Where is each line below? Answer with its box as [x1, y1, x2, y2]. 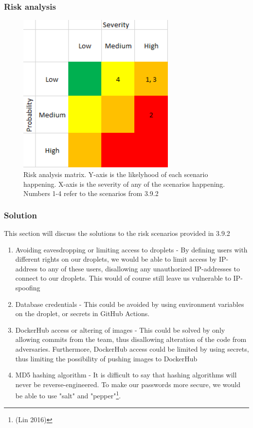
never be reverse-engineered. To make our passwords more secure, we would [15, 379, 241, 389]
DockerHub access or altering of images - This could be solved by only [15, 324, 225, 335]
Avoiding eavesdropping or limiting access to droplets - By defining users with [15, 244, 248, 254]
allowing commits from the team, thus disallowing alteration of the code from [15, 334, 247, 344]
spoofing [15, 282, 40, 292]
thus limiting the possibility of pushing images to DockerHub [15, 353, 198, 363]
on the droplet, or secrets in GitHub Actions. [15, 308, 150, 319]
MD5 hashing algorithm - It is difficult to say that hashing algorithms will [15, 370, 237, 380]
